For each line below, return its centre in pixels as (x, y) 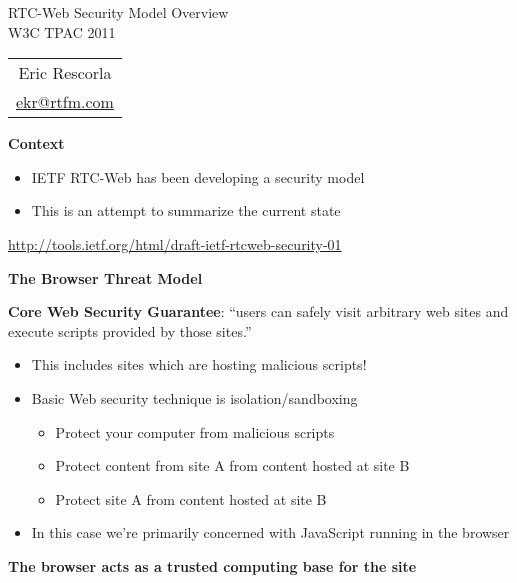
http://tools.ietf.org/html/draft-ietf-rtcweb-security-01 (175, 243)
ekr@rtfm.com (65, 102)
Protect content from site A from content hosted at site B (232, 465)
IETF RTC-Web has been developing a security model (198, 176)
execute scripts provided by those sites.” (130, 330)
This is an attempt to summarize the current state (186, 210)
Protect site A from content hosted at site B (191, 498)
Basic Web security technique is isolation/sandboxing (194, 397)
